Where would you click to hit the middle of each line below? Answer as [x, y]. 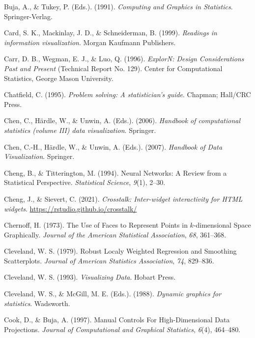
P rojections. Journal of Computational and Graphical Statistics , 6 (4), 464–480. [122, 329]
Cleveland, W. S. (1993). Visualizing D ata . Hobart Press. [90, 277]
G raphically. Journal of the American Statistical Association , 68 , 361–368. [115, 234]
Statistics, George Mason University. [59, 78]
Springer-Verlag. [28, 16]
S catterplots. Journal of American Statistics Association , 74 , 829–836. [109, 260]
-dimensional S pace [222, 225]
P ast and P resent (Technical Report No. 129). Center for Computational [113, 68]
